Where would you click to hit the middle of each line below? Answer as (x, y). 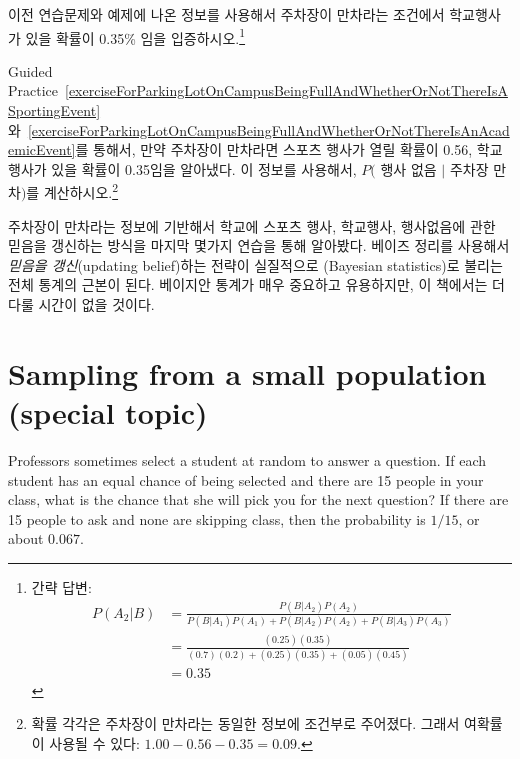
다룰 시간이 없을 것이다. (81, 304)
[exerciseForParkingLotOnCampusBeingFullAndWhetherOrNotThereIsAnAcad (268, 129)
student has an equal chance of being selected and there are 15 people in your (246, 479)
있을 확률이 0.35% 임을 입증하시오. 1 (135, 36)
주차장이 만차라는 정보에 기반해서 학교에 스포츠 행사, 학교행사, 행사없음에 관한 (252, 225)
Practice (33, 90)
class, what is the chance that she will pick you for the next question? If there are (258, 499)
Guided (30, 70)
